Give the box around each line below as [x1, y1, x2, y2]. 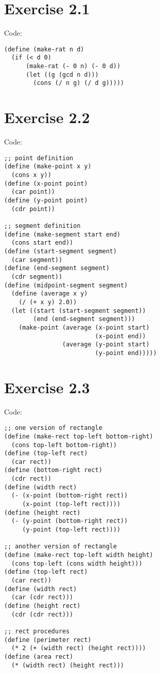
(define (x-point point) [4, 180, 88, 187]
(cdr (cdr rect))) [11, 610, 74, 618]
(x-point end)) [94, 332, 146, 340]
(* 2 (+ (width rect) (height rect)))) [11, 645, 146, 652]
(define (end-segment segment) [4, 265, 110, 272]
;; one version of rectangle [4, 424, 103, 432]
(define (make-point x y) [4, 163, 91, 170]
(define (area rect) [4, 653, 74, 660]
